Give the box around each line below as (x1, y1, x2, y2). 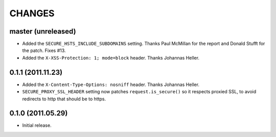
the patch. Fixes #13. (22, 47, 66, 53)
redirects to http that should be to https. (22, 96, 106, 102)
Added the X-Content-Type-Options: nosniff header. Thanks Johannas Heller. (22, 81, 199, 88)
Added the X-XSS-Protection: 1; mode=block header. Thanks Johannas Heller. (22, 54, 199, 61)
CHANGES (9, 8, 55, 19)
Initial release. (22, 122, 52, 128)
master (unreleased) (9, 27, 76, 36)
